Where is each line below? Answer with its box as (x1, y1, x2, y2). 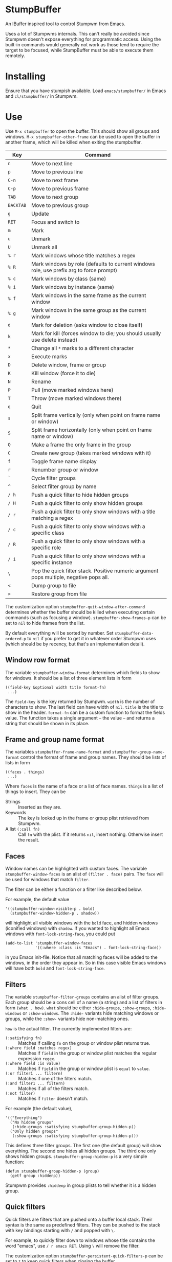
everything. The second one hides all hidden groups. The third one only (5, 1148, 156, 1154)
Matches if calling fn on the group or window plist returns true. (18, 1040, 150, 1046)
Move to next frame (31, 177, 78, 184)
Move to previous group (31, 202, 89, 209)
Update (31, 210, 50, 217)
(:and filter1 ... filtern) (5, 1081, 66, 1086)
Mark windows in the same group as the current (31, 306, 146, 313)
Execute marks (31, 353, 68, 360)
